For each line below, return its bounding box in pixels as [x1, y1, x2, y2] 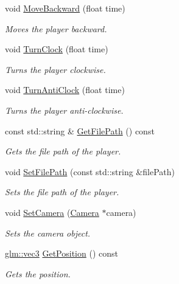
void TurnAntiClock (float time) [5, 83, 125, 96]
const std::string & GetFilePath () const [5, 124, 155, 137]
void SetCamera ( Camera [5, 206, 99, 218]
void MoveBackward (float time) [5, 2, 125, 14]
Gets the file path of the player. [5, 145, 121, 158]
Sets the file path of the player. [5, 185, 119, 198]
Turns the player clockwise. [5, 63, 106, 75]
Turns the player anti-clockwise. [5, 103, 124, 116]
